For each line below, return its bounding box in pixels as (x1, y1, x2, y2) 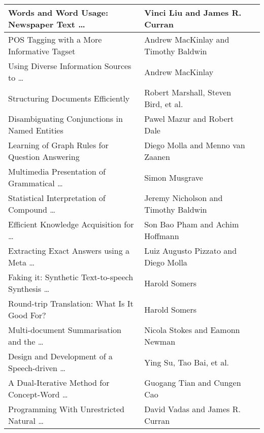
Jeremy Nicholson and (144, 192, 223, 204)
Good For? (8, 309, 46, 321)
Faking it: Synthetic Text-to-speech (8, 271, 134, 283)
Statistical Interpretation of (8, 192, 106, 204)
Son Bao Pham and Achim (144, 218, 239, 230)
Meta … (8, 256, 35, 268)
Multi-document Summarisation (8, 324, 121, 336)
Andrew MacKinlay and (144, 34, 229, 45)
